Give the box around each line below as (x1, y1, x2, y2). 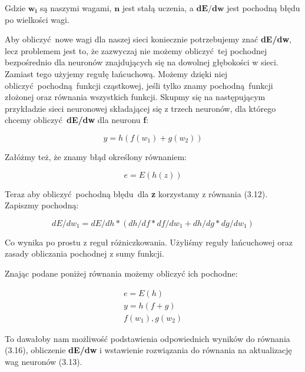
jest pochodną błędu (227, 2, 300, 14)
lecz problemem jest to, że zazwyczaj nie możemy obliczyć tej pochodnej (5, 44, 267, 57)
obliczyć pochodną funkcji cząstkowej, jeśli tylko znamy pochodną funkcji (5, 79, 273, 91)
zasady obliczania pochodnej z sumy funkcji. (5, 247, 164, 260)
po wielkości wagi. (5, 13, 69, 25)
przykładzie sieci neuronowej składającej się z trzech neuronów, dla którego (5, 102, 276, 114)
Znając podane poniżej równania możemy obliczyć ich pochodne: (5, 267, 238, 279)
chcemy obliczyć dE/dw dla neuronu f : (5, 114, 149, 126)
